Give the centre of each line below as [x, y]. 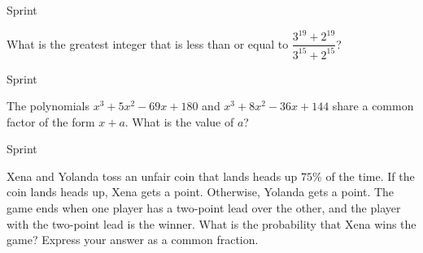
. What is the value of [179, 121]
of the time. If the [370, 176]
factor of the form [51, 121]
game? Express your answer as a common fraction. [133, 240]
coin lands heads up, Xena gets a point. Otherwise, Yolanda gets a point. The [201, 192]
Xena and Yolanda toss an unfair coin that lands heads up [152, 176]
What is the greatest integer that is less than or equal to [148, 43]
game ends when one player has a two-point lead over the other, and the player [204, 208]
